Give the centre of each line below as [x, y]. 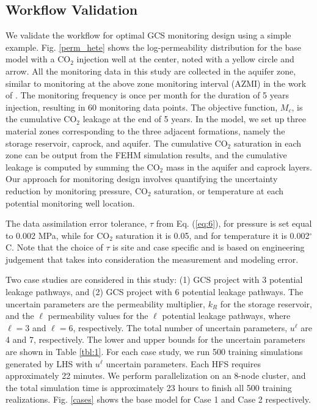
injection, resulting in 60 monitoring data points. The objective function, [142, 107]
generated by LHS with [49, 363]
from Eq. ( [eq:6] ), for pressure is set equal [234, 223]
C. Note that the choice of [54, 247]
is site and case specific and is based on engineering [209, 247]
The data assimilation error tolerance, [76, 223]
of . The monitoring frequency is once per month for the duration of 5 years [147, 95]
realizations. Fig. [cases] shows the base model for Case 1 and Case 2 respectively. [158, 399]
